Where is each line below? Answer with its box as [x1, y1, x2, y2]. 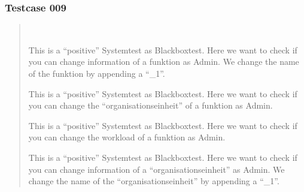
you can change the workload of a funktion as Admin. [28, 131, 226, 143]
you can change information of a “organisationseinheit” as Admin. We [28, 163, 285, 175]
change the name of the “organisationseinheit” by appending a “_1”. [28, 175, 279, 187]
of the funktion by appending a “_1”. [28, 67, 165, 79]
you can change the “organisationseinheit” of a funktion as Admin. [28, 99, 273, 112]
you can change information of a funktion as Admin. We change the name [28, 55, 299, 68]
